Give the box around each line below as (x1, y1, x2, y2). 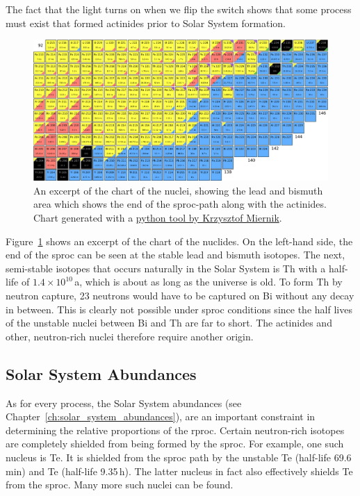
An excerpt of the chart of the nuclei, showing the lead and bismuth (33, 183, 323, 197)
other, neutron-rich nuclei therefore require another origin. (6, 329, 254, 343)
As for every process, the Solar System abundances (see (6, 395, 242, 410)
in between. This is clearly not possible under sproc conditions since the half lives (6, 301, 352, 316)
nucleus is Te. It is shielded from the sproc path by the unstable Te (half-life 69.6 (6, 449, 352, 464)
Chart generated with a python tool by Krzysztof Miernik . (33, 210, 282, 225)
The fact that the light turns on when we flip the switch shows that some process (6, 2, 352, 16)
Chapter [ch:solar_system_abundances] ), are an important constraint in (6, 409, 316, 424)
